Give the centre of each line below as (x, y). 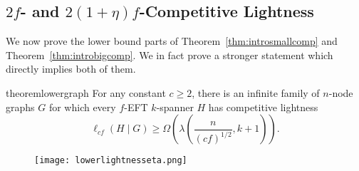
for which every (82, 107)
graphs (20, 107)
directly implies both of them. (71, 69)
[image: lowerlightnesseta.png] (111, 161)
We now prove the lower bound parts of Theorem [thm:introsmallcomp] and (172, 41)
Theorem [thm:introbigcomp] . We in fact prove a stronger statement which (170, 55)
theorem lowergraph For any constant (86, 92)
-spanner (175, 107)
